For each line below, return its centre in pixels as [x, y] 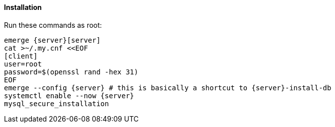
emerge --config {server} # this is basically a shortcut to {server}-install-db [168, 88]
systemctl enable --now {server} [69, 95]
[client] [21, 56]
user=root [23, 64]
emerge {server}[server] [52, 40]
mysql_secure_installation [56, 103]
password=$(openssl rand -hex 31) [71, 72]
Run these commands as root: [53, 25]
